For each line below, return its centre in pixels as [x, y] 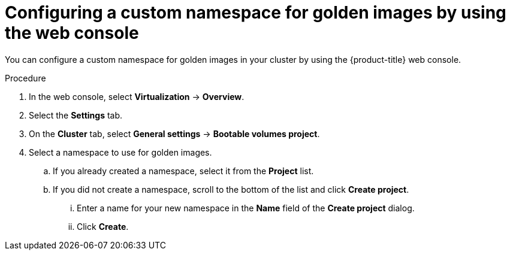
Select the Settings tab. [76, 115]
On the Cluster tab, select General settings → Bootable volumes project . [174, 133]
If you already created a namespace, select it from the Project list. [183, 171]
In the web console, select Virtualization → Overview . [137, 96]
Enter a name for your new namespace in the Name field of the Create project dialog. [246, 208]
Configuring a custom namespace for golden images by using [256, 13]
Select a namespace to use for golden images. [120, 152]
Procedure [25, 78]
